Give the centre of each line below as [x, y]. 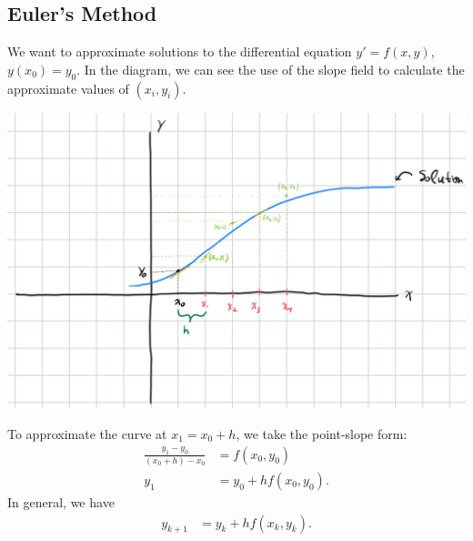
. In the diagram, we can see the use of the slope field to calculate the [271, 69]
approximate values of [68, 88]
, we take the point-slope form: [322, 434]
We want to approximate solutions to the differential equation [180, 51]
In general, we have [61, 502]
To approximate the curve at [87, 434]
